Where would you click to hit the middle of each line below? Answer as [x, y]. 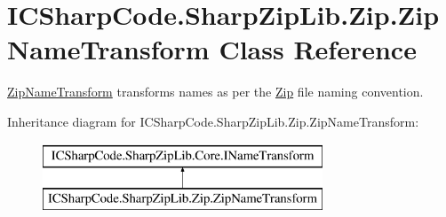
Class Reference [318, 49]
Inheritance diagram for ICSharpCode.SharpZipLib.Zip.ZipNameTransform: [213, 121]
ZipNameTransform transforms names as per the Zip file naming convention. [215, 92]
